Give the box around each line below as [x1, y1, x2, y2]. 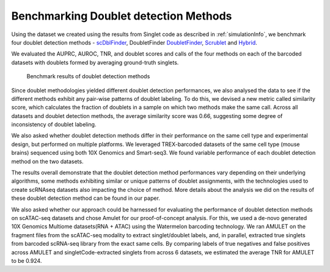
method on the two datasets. [11, 158, 84, 165]
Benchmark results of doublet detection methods [26, 73, 150, 80]
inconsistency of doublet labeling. [11, 121, 97, 128]
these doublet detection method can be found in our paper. [11, 194, 160, 202]
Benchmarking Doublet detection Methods [11, 9, 232, 23]
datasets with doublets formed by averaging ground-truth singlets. [11, 59, 179, 66]
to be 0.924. [11, 257, 42, 264]
